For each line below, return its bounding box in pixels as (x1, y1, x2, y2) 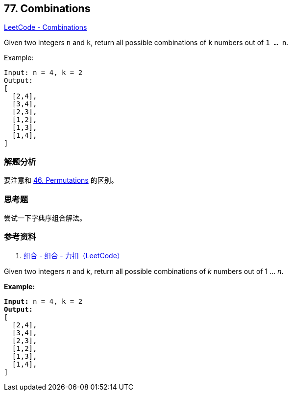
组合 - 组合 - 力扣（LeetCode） (24, 251, 124, 260)
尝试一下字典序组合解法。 (4, 213, 86, 222)
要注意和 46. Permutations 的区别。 (4, 176, 118, 185)
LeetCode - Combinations (4, 23, 87, 32)
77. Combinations (4, 2, 91, 15)
